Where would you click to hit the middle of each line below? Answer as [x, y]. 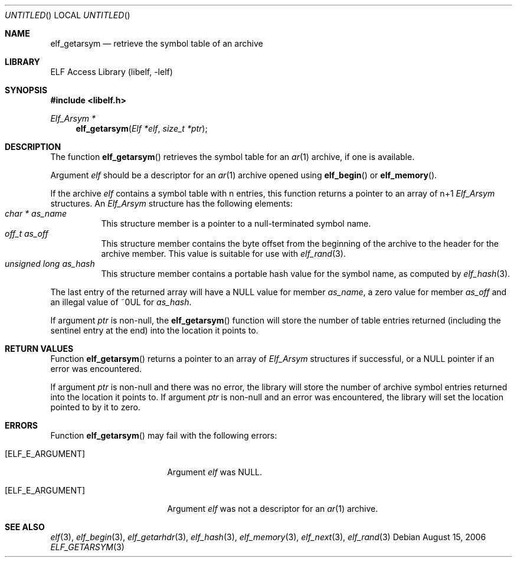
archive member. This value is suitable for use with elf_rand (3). [223, 254]
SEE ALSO [25, 527]
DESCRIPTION [33, 147]
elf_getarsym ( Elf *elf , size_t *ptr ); [142, 128]
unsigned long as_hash [50, 264]
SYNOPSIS [26, 90]
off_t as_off [27, 233]
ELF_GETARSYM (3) [87, 547]
